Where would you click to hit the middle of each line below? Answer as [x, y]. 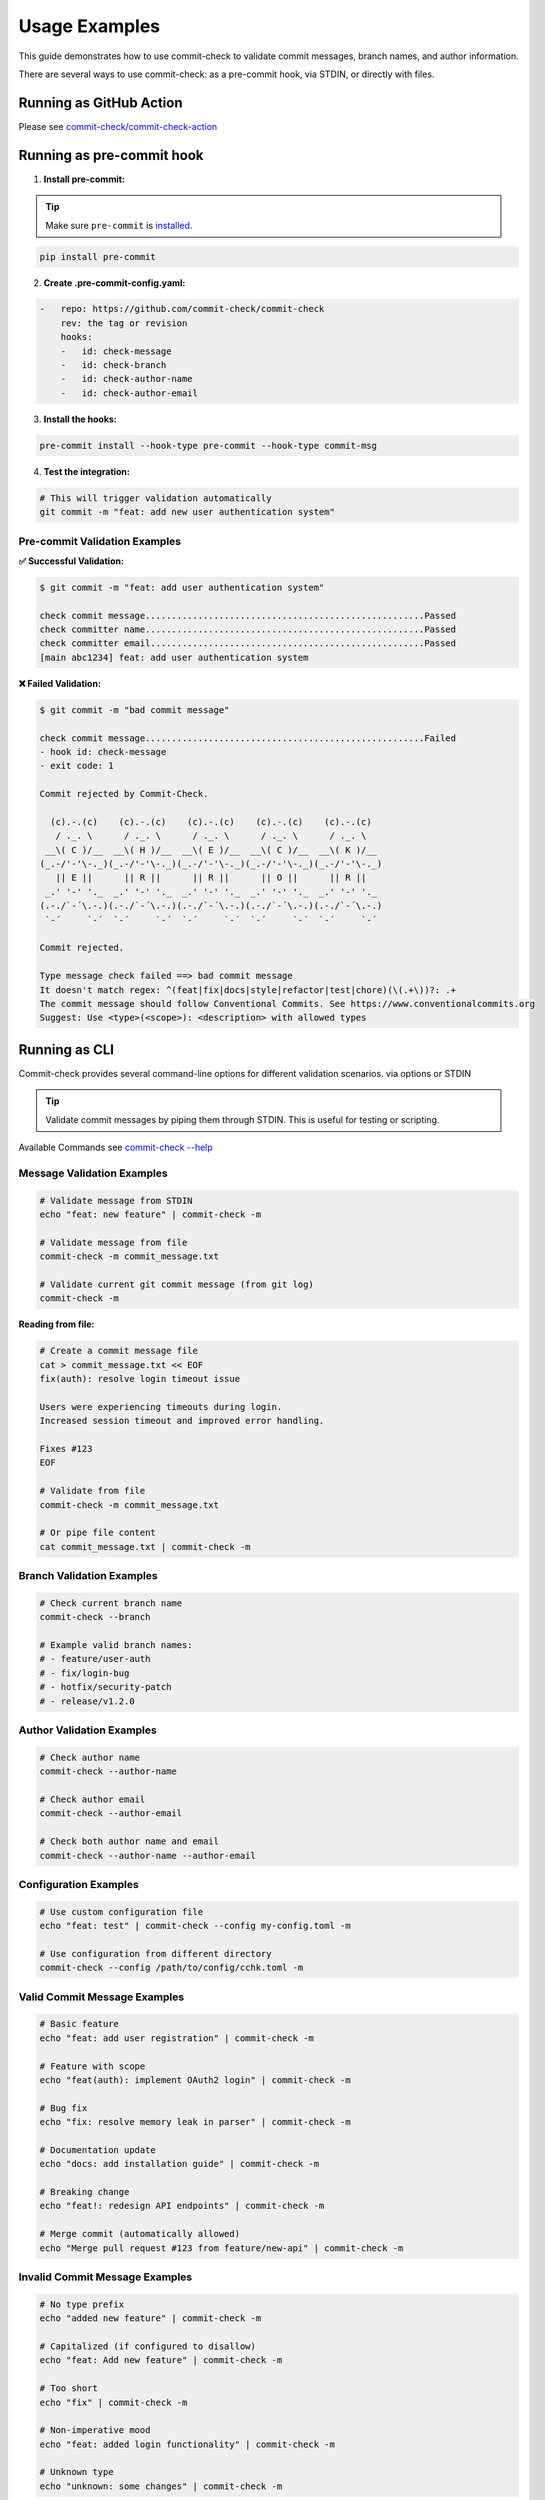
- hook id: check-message [103, 751]
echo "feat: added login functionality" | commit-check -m [187, 2444]
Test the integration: [86, 471]
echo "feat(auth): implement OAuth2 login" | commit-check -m [195, 2079]
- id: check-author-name [127, 379]
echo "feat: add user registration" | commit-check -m [176, 2038]
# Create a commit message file [119, 1351]
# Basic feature [79, 2024]
